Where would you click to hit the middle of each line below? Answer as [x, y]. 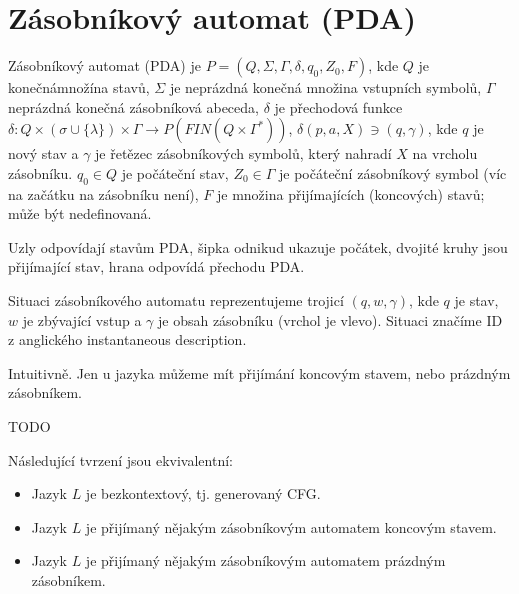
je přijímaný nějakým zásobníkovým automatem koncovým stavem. [291, 526]
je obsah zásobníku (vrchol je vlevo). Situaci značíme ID [330, 319]
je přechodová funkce [338, 106]
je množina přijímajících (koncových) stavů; [351, 193]
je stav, [476, 300]
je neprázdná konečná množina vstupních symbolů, [325, 87]
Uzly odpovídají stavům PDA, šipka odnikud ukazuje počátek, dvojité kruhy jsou [258, 246]
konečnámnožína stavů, [79, 87]
